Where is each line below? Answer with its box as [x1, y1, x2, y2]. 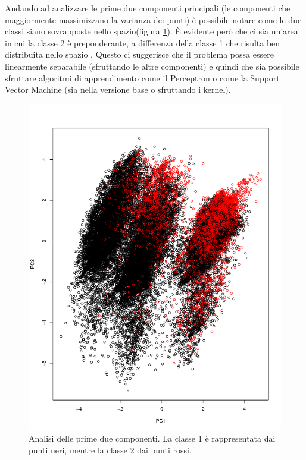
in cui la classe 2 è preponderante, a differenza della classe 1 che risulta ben [5, 36, 280, 49]
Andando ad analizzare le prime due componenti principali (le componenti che [5, 2, 291, 14]
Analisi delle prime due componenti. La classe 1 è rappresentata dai [29, 432, 276, 445]
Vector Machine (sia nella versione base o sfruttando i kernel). [5, 83, 231, 96]
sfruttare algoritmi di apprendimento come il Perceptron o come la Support [5, 71, 280, 84]
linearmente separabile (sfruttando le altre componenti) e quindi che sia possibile [5, 59, 299, 72]
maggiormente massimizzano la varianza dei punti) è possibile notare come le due [5, 13, 302, 26]
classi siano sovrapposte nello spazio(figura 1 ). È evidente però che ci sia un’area [5, 25, 298, 37]
